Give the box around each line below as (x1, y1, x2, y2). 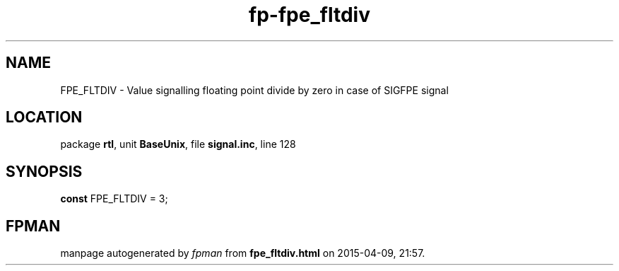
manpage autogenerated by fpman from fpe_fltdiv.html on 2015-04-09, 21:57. (60, 247, 425, 260)
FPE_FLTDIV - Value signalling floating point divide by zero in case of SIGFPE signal (60, 83, 449, 96)
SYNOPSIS (6, 162, 83, 180)
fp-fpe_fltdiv (249, 3, 370, 27)
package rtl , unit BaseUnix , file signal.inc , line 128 (60, 138, 296, 151)
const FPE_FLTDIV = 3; (60, 192, 168, 205)
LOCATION (6, 108, 83, 127)
